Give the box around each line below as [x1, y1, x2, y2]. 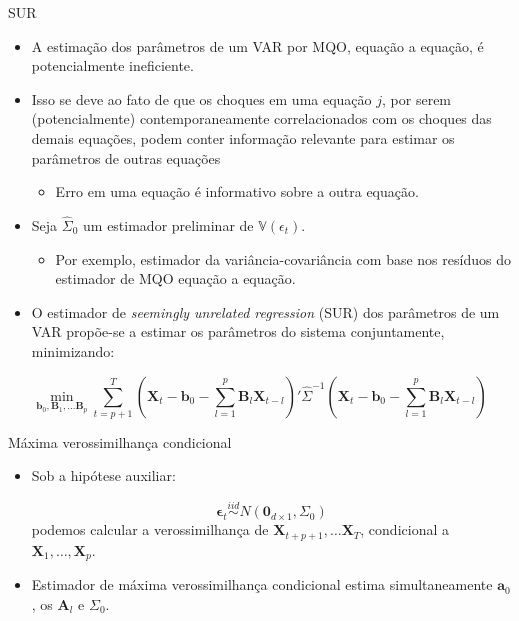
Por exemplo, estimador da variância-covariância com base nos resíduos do [55, 248, 511, 269]
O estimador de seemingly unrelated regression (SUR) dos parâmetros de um [31, 301, 500, 322]
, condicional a [360, 519, 449, 540]
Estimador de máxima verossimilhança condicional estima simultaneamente [31, 574, 493, 595]
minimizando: [31, 340, 115, 361]
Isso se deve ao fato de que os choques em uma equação [31, 88, 372, 109]
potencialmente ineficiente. [31, 55, 194, 76]
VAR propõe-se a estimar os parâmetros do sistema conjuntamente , [31, 321, 445, 342]
